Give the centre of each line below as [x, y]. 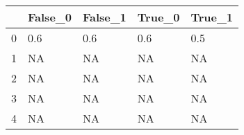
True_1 [212, 17]
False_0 [50, 17]
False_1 [104, 17]
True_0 [158, 17]
